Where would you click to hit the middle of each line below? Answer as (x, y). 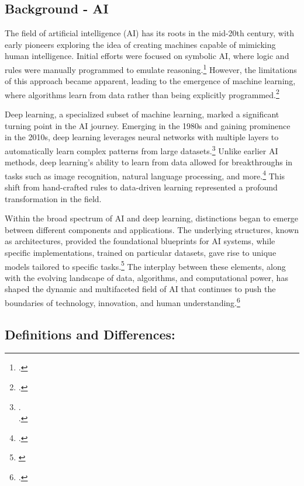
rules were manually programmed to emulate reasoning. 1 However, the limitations (151, 68)
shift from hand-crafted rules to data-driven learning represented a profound (141, 187)
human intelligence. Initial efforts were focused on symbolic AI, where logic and (147, 56)
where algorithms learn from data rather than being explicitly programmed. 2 (142, 93)
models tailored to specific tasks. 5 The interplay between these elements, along (145, 265)
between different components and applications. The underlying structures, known (152, 229)
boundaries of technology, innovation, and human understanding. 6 (122, 301)
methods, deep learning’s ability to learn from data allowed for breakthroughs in (149, 162)
